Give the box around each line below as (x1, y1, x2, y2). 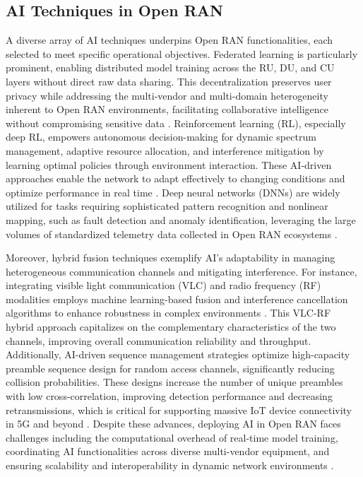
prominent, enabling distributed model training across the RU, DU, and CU (6, 60, 335, 75)
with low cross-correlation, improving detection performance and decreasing (6, 389, 333, 404)
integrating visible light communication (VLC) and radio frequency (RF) (6, 278, 321, 293)
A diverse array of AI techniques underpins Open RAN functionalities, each (6, 33, 333, 47)
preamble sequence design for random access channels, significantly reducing (6, 360, 335, 375)
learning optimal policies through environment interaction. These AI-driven (6, 157, 332, 172)
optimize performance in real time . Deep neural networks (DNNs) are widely (6, 184, 340, 199)
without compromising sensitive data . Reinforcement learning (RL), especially (6, 115, 346, 130)
